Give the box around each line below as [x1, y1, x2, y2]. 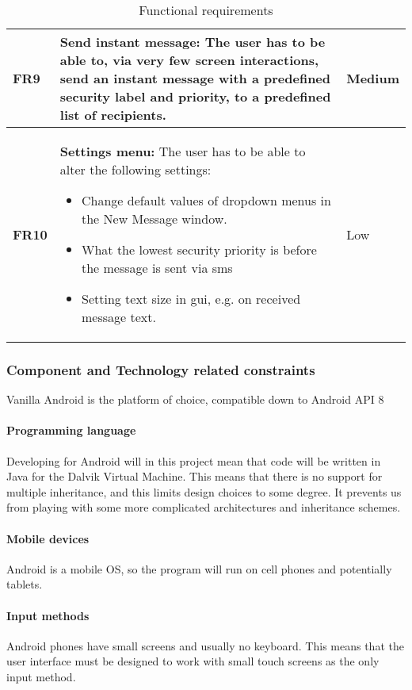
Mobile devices [6, 530, 90, 546]
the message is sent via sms [81, 259, 233, 277]
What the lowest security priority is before [81, 240, 317, 259]
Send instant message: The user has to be [59, 33, 326, 51]
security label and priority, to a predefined [59, 87, 331, 105]
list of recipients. [59, 105, 166, 124]
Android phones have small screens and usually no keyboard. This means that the [6, 637, 404, 654]
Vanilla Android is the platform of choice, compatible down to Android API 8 [6, 391, 384, 408]
